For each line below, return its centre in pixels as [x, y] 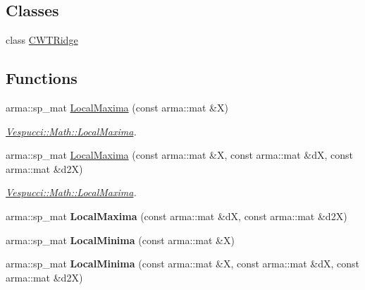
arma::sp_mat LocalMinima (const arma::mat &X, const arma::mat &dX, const [182, 264]
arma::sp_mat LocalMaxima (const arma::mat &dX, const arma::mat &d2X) [177, 216]
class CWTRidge [42, 40]
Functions [42, 78]
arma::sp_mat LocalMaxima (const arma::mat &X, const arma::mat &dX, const [179, 155]
